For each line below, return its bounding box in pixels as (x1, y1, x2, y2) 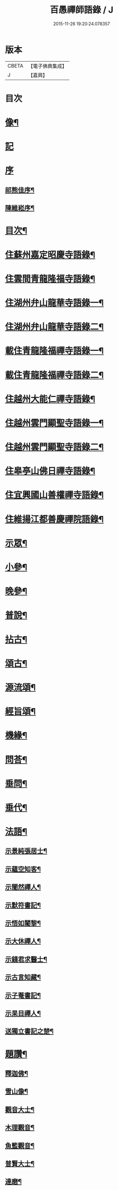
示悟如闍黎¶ (5, 919, 41, 928)
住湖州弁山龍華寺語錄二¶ (5, 322, 104, 333)
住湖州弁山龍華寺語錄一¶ (5, 297, 104, 308)
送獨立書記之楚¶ (5, 1027, 54, 1036)
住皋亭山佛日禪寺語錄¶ (5, 466, 96, 476)
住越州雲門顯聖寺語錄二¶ (5, 442, 104, 453)
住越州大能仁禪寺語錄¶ (5, 393, 96, 405)
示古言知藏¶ (5, 973, 41, 982)
